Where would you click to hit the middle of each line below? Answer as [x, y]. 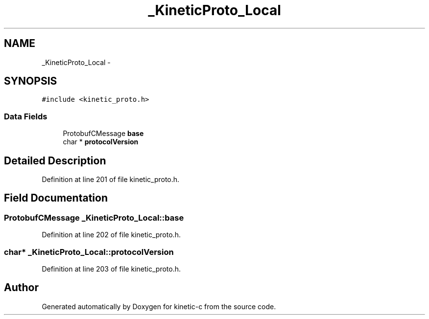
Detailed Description [55, 160]
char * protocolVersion [101, 142]
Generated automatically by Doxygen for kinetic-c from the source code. [159, 306]
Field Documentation [56, 198]
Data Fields [26, 116]
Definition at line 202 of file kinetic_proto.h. [111, 235]
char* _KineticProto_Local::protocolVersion [89, 252]
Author [21, 288]
